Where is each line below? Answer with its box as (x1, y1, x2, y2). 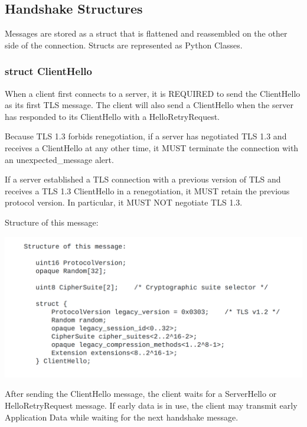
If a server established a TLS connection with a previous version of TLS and (5, 173, 281, 185)
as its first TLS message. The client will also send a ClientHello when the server (5, 99, 293, 111)
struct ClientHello (5, 64, 92, 79)
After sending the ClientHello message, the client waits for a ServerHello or (5, 387, 277, 400)
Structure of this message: (5, 216, 99, 228)
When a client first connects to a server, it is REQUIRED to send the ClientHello (5, 87, 301, 99)
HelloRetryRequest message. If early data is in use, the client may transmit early (5, 399, 298, 411)
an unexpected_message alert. (5, 153, 114, 165)
